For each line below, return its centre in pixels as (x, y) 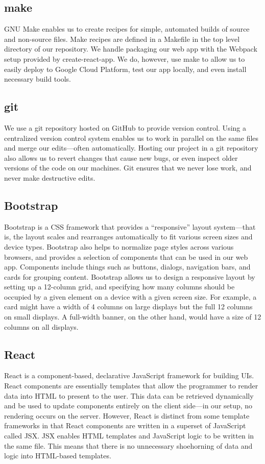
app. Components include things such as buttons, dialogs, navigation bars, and (127, 267)
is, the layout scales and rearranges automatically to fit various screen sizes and (128, 237)
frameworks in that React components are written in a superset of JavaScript (125, 425)
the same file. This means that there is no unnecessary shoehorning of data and (128, 445)
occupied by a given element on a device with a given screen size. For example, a (130, 296)
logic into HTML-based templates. (58, 456)
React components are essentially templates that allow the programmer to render (131, 386)
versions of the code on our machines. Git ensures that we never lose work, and (128, 168)
